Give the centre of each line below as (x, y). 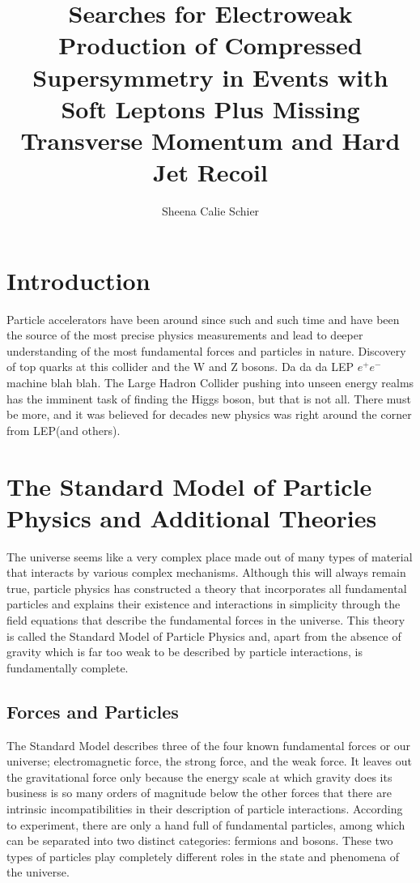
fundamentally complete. (68, 667)
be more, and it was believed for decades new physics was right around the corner (209, 414)
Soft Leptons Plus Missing (210, 108)
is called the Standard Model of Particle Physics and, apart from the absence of (204, 636)
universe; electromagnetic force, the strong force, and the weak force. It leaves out (209, 761)
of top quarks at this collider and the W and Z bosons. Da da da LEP (180, 367)
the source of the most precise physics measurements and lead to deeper (185, 335)
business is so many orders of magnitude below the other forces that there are (199, 793)
